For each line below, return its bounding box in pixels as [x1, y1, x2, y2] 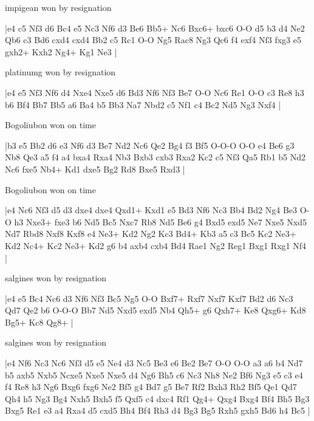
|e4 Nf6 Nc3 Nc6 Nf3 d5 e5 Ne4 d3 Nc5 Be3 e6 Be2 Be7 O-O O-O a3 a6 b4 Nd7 [5, 357, 303, 369]
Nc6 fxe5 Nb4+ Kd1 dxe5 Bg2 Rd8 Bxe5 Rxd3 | [5, 162, 185, 175]
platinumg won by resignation [5, 66, 116, 78]
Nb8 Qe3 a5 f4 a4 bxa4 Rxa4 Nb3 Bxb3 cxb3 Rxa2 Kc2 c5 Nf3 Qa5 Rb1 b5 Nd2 [5, 151, 306, 163]
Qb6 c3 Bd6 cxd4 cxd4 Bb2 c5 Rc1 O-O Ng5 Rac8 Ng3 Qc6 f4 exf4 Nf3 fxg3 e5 [5, 33, 301, 46]
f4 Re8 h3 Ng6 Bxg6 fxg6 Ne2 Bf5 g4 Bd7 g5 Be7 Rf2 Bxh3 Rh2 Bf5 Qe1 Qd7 [5, 380, 297, 393]
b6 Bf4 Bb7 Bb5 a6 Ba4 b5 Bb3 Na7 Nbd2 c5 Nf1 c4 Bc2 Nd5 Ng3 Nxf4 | [5, 98, 281, 111]
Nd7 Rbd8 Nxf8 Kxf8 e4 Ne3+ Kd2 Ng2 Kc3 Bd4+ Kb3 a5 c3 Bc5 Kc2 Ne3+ [5, 227, 296, 240]
